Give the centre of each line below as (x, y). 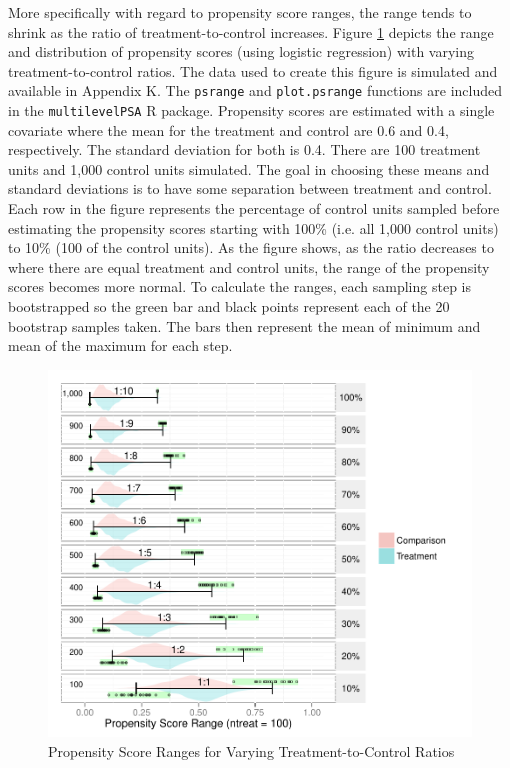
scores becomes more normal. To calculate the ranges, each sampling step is (239, 286)
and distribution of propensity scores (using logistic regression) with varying (241, 51)
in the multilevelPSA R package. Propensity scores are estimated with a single (251, 110)
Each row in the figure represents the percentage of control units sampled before (254, 208)
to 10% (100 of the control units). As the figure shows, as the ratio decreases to (251, 247)
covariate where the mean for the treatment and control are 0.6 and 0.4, (228, 129)
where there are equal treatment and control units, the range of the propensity (249, 266)
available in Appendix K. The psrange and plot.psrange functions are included (255, 90)
